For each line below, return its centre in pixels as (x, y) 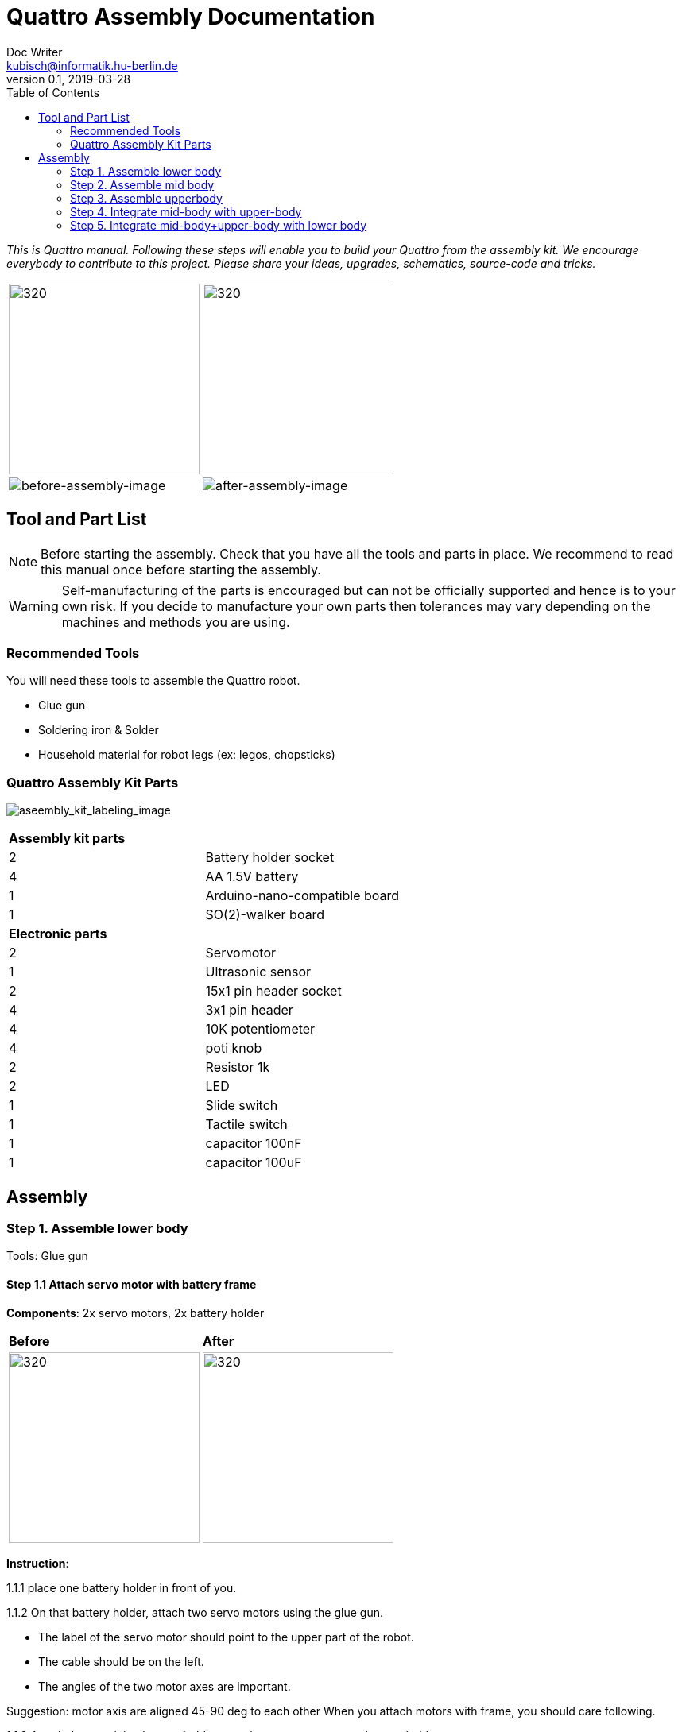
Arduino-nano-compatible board (302, 896)
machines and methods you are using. (176, 622)
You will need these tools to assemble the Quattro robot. (153, 681)
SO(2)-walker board (265, 915)
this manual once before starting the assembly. (181, 569)
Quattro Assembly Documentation (191, 17)
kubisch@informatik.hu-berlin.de (92, 65)
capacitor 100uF (254, 1163)
